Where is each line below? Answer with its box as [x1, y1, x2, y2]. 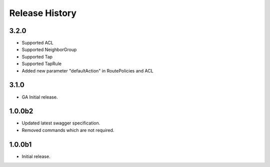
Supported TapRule [21, 60, 62, 67]
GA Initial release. [21, 94, 58, 100]
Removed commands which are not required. [21, 127, 114, 133]
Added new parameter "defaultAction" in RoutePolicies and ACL [21, 67, 153, 73]
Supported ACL [21, 40, 53, 46]
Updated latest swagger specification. [21, 120, 100, 126]
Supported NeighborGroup [21, 46, 77, 52]
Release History [9, 7, 77, 18]
